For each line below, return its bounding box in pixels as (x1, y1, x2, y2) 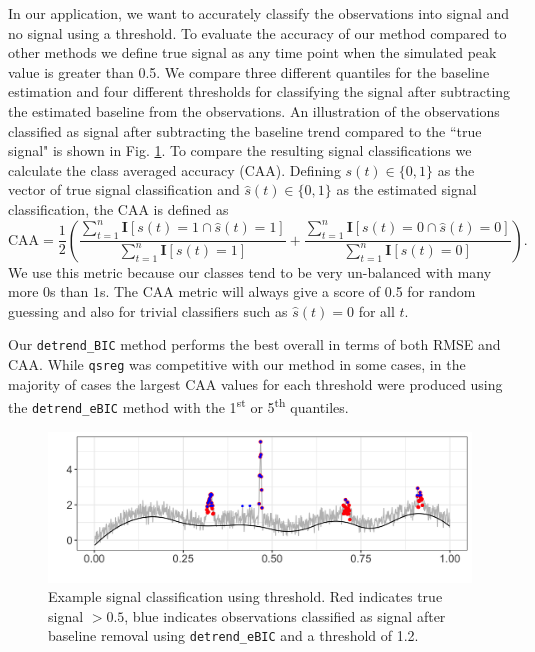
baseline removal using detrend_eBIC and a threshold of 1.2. (48, 625, 419, 646)
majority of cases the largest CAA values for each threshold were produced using (8, 373, 503, 394)
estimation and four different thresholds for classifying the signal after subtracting (8, 81, 511, 102)
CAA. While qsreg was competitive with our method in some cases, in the (8, 353, 466, 374)
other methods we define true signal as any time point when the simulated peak (8, 42, 497, 63)
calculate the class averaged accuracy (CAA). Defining (8, 159, 341, 180)
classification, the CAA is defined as (8, 198, 229, 219)
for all (358, 300, 395, 321)
